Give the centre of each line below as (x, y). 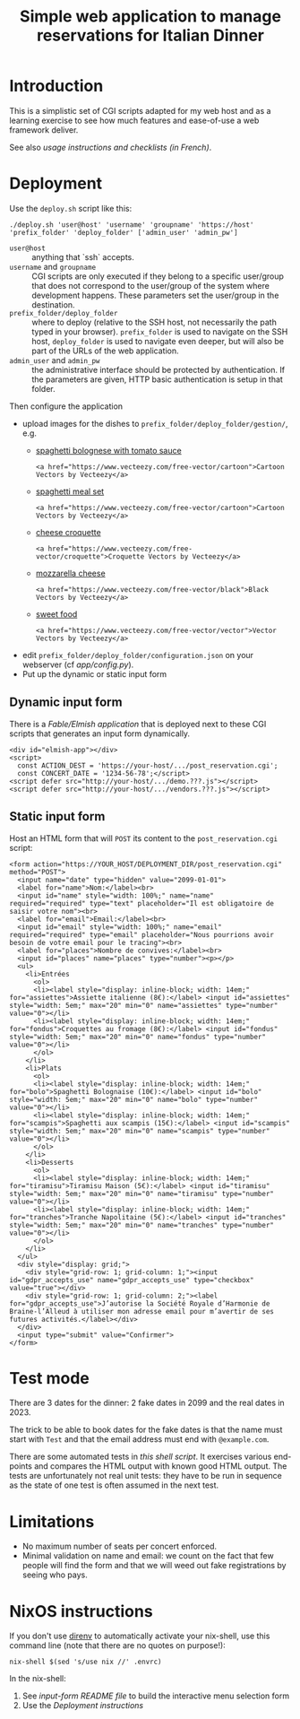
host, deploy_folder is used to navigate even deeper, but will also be (158, 341)
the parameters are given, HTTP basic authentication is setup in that (158, 379)
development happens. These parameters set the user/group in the (155, 295)
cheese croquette (68, 532)
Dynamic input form (66, 703)
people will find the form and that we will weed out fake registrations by (154, 1566)
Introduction (56, 86)
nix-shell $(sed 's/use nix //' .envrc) (86, 1662)
